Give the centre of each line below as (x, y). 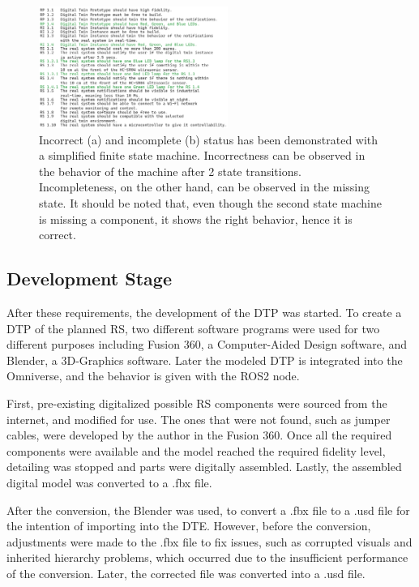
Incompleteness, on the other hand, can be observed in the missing (205, 187)
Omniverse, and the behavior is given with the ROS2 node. (153, 376)
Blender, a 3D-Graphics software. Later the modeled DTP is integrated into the (205, 360)
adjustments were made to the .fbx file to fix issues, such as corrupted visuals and (209, 541)
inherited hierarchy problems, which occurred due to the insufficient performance (207, 557)
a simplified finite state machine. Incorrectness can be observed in (202, 155)
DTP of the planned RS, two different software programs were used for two (193, 328)
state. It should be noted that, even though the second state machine (211, 203)
